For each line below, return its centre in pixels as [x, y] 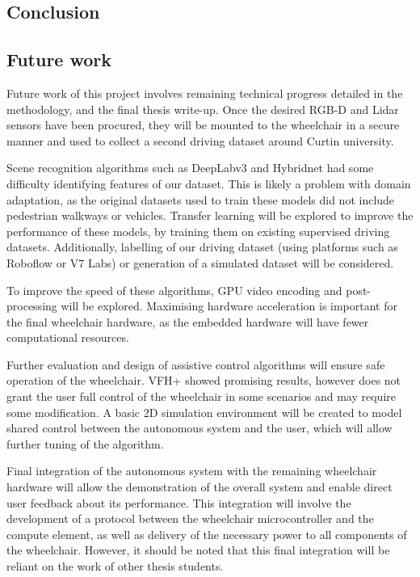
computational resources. [68, 337]
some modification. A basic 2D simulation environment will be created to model [204, 412]
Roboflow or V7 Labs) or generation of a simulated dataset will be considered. [200, 262]
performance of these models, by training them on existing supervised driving [198, 231]
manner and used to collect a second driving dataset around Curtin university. [200, 140]
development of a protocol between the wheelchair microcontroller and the [190, 518]
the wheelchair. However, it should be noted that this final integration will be [198, 550]
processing [32, 306]
